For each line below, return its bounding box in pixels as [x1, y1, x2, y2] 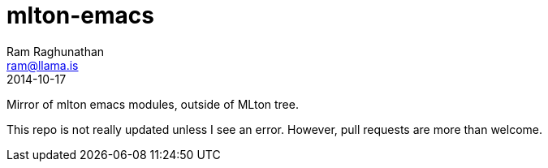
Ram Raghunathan [6, 44, 105, 58]
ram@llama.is [6, 58, 79, 72]
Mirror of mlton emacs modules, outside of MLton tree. [6, 97, 299, 111]
